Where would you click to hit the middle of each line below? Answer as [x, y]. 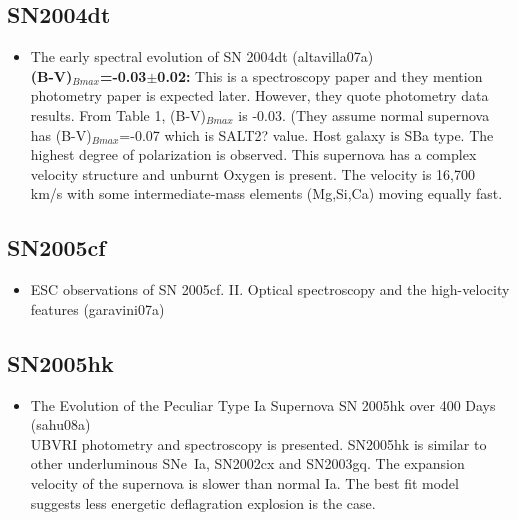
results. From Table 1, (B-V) [118, 114]
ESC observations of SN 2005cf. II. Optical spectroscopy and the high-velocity [270, 289]
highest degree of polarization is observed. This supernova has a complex [253, 154]
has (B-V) [61, 134]
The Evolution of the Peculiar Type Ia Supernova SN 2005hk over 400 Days [263, 404]
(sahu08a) [60, 424]
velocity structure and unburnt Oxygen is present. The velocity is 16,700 [252, 173]
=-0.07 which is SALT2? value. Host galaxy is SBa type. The [306, 134]
